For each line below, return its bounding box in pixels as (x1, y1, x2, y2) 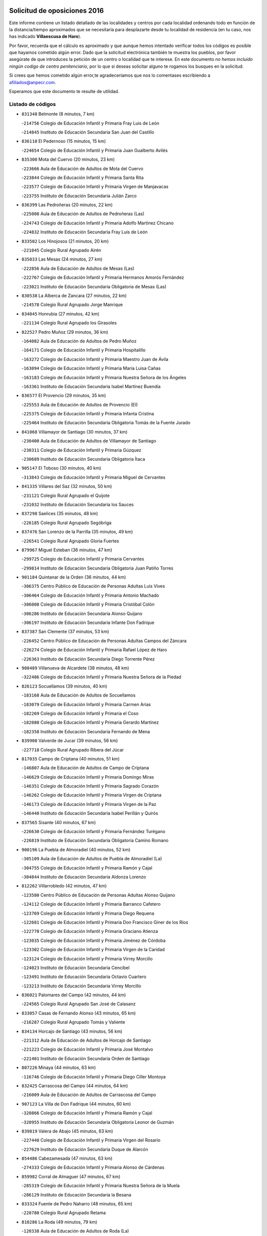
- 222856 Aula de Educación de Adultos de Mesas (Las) (21, 265, 134, 271)
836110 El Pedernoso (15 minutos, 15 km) (21, 138, 106, 144)
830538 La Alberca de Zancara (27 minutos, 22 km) (21, 292, 127, 299)
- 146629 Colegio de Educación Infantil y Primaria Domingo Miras (21, 774, 154, 780)
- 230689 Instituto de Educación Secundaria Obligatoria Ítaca (21, 456, 145, 462)
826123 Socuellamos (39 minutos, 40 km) (21, 683, 107, 689)
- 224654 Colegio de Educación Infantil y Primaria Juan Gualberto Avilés (21, 147, 168, 153)
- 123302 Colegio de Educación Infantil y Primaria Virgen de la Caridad (21, 947, 165, 953)
